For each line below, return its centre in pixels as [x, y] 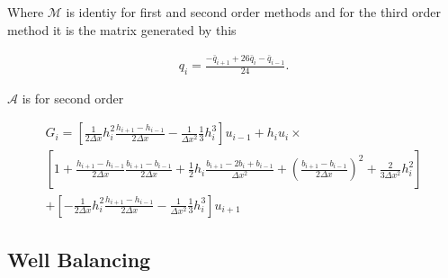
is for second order [73, 98]
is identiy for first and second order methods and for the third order [253, 12]
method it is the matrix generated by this [122, 29]
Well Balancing [79, 259]
